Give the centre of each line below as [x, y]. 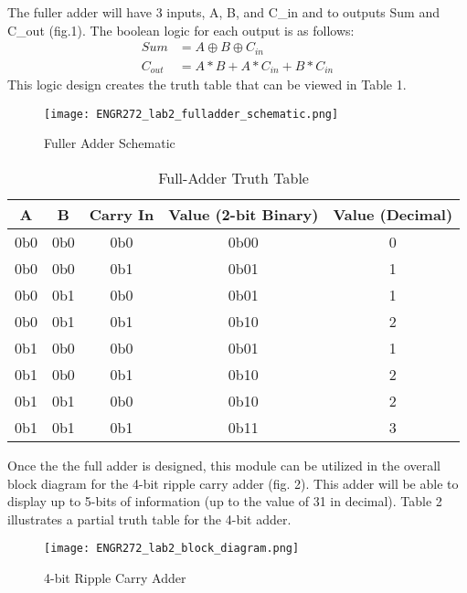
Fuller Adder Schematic [110, 143]
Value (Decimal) [393, 214]
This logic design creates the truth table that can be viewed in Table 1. [207, 85]
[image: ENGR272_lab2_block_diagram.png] [172, 549]
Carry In [122, 214]
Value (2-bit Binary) [244, 214]
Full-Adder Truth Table [233, 178]
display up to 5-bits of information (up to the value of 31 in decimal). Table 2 [225, 501]
